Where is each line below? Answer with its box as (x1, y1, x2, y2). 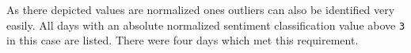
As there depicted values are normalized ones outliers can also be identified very (6, 2, 395, 17)
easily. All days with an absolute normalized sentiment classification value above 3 (6, 16, 405, 33)
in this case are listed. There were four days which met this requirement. (6, 32, 359, 48)
